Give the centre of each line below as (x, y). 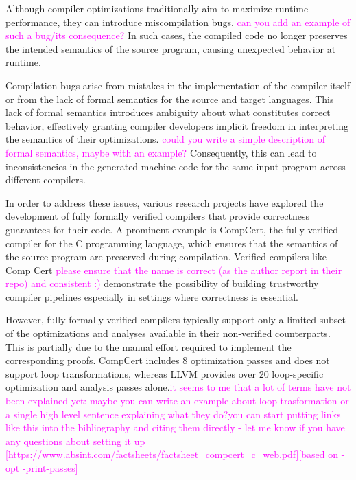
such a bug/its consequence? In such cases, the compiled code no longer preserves (177, 35)
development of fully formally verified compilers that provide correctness (158, 216)
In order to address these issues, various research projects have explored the (165, 202)
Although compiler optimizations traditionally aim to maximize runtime (157, 8)
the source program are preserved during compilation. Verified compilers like (166, 256)
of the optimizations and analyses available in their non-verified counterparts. (168, 333)
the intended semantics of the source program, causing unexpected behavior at (171, 48)
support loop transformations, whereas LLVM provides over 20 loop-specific (165, 373)
